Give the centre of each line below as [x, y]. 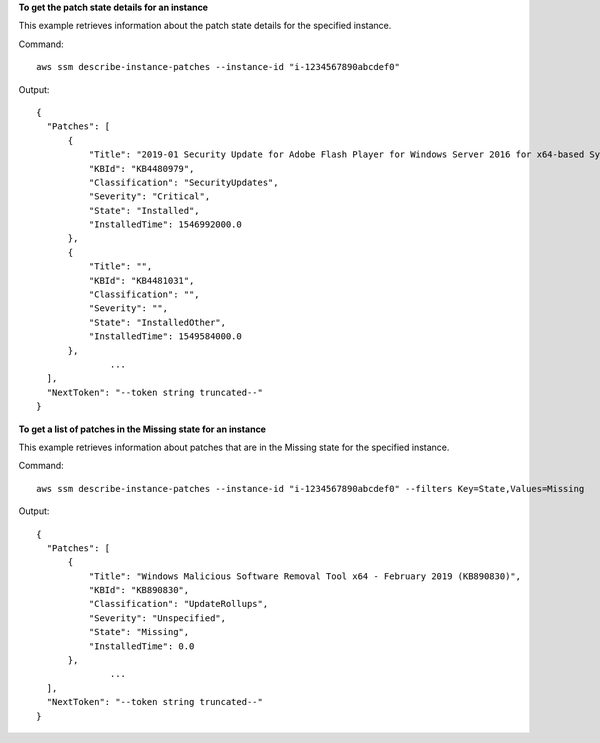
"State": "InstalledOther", [157, 322]
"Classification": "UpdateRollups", [178, 604]
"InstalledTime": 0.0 [141, 646]
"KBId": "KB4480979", [141, 168]
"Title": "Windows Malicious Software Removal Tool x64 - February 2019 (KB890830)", [305, 576]
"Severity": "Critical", [149, 196]
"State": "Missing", [139, 632]
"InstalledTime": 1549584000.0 [165, 336]
